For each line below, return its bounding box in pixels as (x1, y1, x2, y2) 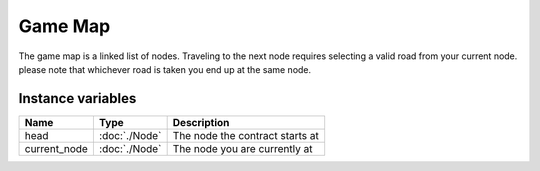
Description (172, 115, 230, 129)
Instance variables (18, 90, 137, 107)
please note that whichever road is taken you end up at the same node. (18, 63, 312, 75)
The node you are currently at (172, 141, 313, 155)
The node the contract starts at (172, 128, 319, 142)
